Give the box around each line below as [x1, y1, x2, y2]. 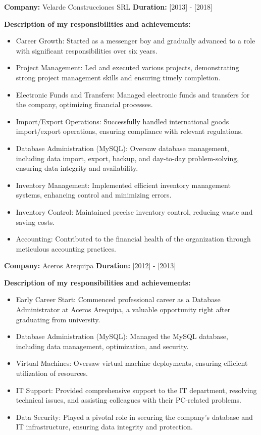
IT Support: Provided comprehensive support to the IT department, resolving [16, 384, 257, 395]
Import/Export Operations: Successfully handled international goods [16, 116, 229, 126]
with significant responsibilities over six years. [16, 45, 158, 56]
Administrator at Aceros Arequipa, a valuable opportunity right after [16, 304, 231, 315]
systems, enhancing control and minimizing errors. [16, 189, 172, 200]
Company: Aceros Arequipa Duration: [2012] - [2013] [4, 260, 176, 271]
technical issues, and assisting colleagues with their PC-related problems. [16, 395, 241, 405]
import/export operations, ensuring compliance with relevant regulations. [16, 126, 243, 136]
